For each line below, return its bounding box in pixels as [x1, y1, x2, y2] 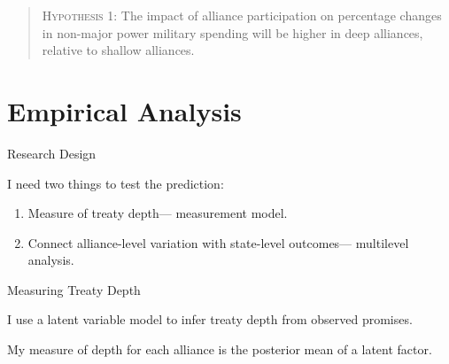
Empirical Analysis [7, 92, 242, 128]
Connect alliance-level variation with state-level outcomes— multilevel [27, 233, 409, 252]
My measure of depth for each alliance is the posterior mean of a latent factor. [7, 340, 432, 359]
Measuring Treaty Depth [7, 280, 141, 298]
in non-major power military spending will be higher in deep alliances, [42, 23, 423, 42]
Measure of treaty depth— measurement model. [27, 204, 288, 222]
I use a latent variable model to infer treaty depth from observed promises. [7, 310, 413, 329]
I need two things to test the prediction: [7, 174, 224, 192]
